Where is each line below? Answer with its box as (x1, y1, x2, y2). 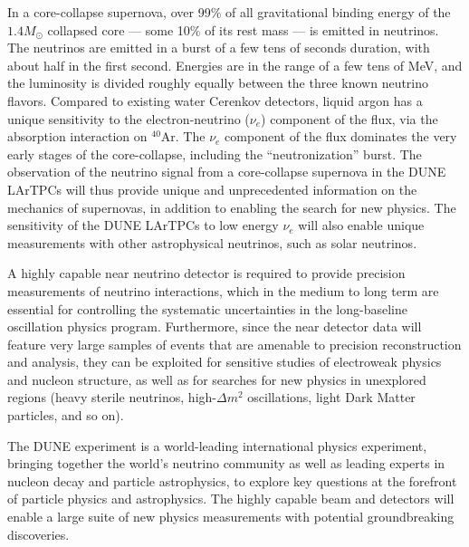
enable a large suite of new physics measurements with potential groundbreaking (7, 507, 455, 526)
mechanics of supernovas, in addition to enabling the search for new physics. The (7, 197, 456, 216)
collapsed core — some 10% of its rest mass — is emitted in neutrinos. (47, 20, 439, 39)
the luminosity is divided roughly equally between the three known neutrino (7, 73, 429, 92)
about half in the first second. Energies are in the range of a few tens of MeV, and (7, 55, 463, 74)
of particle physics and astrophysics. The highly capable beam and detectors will (7, 489, 455, 508)
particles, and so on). (7, 406, 124, 425)
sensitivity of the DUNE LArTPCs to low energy (7, 216, 279, 235)
